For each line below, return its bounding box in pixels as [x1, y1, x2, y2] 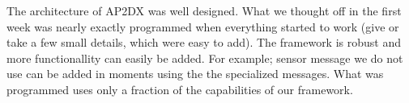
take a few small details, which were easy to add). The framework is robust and [6, 34, 401, 51]
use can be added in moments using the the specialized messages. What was [6, 65, 384, 82]
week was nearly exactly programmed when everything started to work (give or [6, 18, 399, 35]
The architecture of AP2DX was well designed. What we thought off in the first [6, 2, 402, 19]
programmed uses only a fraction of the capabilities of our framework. [6, 80, 353, 97]
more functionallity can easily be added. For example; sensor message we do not [6, 49, 403, 66]
